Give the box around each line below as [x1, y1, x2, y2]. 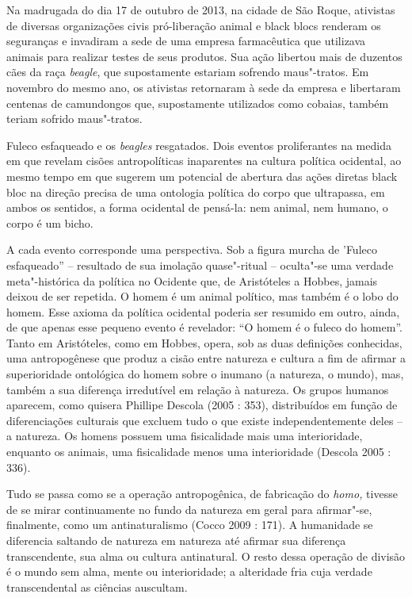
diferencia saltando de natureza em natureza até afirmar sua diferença [6, 532, 346, 548]
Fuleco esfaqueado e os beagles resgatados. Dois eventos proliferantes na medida [6, 136, 391, 153]
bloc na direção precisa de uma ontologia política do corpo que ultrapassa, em [6, 183, 385, 200]
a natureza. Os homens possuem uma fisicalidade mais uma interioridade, [6, 427, 363, 444]
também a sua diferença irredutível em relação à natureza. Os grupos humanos [6, 381, 389, 397]
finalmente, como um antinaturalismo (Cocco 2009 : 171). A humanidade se [6, 516, 373, 533]
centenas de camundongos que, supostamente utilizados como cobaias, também [6, 94, 389, 111]
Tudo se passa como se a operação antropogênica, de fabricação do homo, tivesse [6, 485, 398, 502]
